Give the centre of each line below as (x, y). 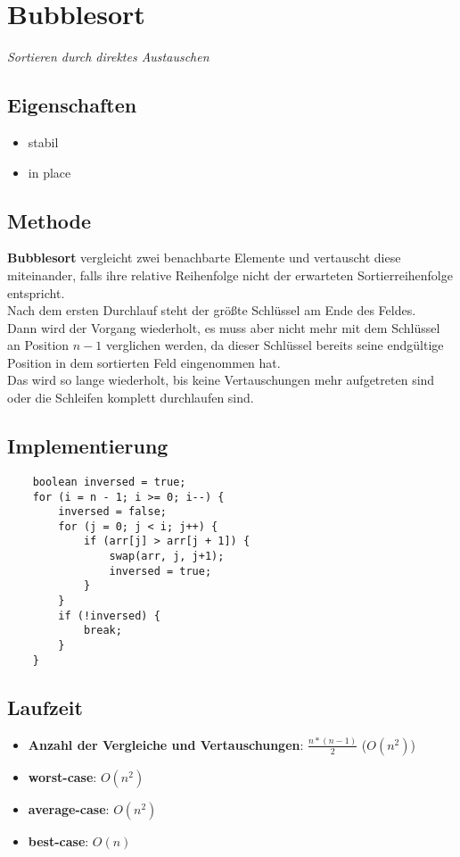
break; (103, 631)
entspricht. (36, 292)
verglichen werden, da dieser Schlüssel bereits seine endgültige (275, 345)
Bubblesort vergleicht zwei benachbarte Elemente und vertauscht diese (204, 258)
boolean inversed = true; (109, 482)
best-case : (58, 840)
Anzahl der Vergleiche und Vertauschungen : (166, 744)
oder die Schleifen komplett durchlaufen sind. (131, 398)
